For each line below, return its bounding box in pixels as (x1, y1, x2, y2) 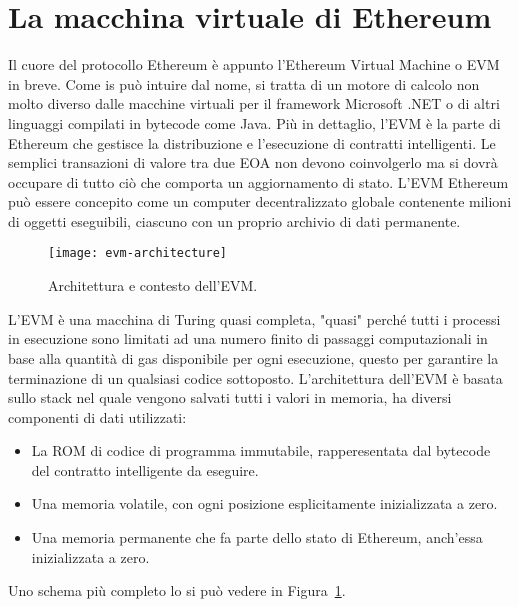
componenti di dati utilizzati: (8, 406, 187, 427)
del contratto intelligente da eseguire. (31, 459, 259, 480)
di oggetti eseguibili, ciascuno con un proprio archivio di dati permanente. (8, 210, 461, 231)
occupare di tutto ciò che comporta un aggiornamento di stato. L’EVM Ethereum (8, 171, 509, 192)
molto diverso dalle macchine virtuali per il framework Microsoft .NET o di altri (8, 93, 500, 114)
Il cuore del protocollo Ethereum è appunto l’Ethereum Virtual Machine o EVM (8, 54, 500, 75)
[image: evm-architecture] (48, 246, 227, 261)
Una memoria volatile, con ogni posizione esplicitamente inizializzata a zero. (31, 493, 498, 514)
